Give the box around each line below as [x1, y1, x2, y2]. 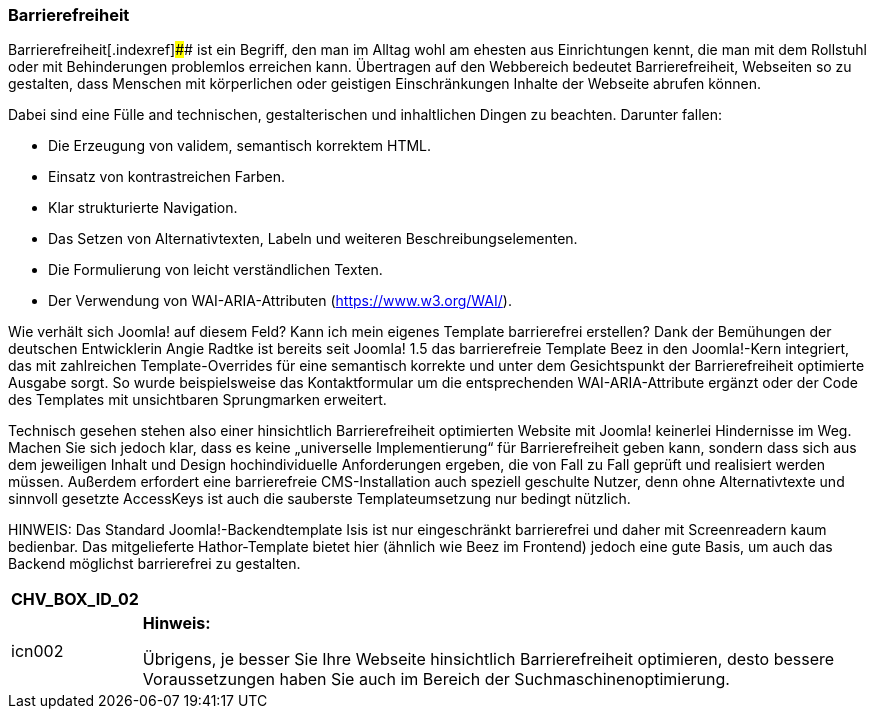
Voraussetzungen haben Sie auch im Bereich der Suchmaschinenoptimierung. [142, 669, 730, 690]
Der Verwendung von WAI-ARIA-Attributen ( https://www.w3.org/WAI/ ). [48, 292, 512, 310]
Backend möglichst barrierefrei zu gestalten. [8, 555, 301, 573]
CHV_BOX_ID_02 [11, 589, 139, 610]
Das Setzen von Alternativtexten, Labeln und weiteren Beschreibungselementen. [48, 230, 578, 248]
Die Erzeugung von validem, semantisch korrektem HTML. [48, 137, 432, 155]
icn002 [11, 641, 64, 662]
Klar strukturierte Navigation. [48, 199, 238, 217]
